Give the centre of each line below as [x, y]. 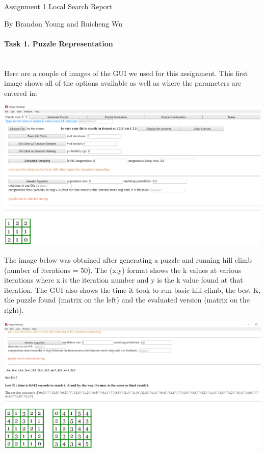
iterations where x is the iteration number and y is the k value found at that [124, 280]
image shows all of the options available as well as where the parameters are [123, 83]
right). [14, 310]
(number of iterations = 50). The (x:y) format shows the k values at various [123, 270]
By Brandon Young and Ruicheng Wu [63, 23]
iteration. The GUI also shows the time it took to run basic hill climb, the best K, [132, 290]
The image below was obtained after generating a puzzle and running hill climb [128, 260]
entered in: [21, 93]
